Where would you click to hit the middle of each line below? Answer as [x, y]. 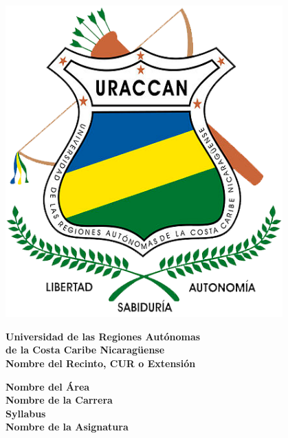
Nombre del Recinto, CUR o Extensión [101, 363]
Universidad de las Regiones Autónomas [103, 336]
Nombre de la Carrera [59, 400]
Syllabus [26, 413]
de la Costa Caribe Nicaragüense [85, 350]
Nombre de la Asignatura [67, 427]
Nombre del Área [48, 386]
